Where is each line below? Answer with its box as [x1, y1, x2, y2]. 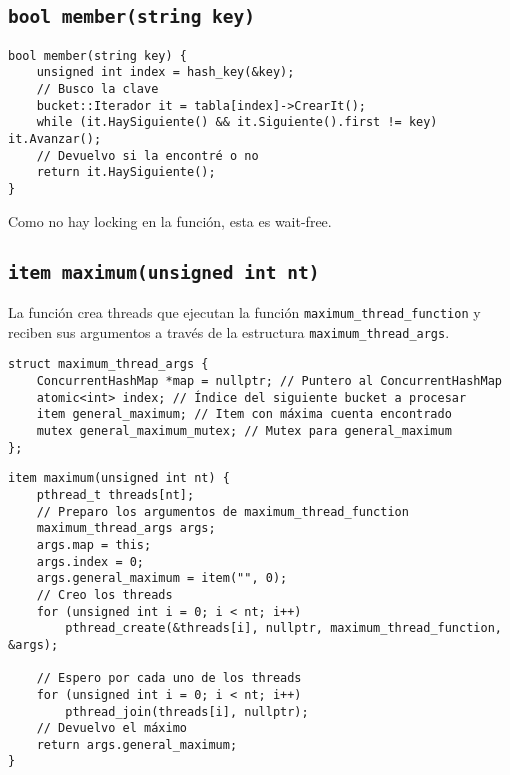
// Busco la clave [36, 82, 159, 97]
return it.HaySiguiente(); [36, 165, 216, 180]
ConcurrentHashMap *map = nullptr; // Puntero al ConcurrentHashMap [36, 374, 502, 389]
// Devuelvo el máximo [36, 721, 187, 736]
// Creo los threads [36, 587, 173, 602]
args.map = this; [36, 537, 152, 552]
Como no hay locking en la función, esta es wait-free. [8, 210, 332, 231]
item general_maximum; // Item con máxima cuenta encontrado [36, 407, 452, 422]
